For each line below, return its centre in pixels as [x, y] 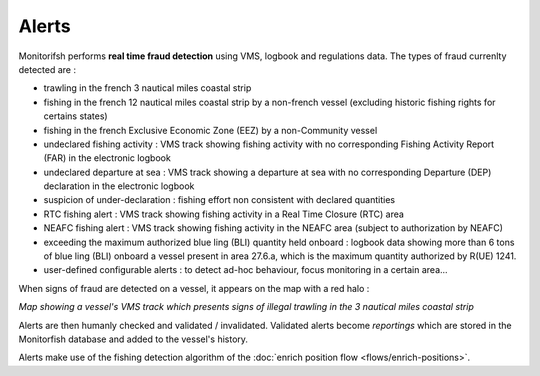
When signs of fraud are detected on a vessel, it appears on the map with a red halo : [194, 288]
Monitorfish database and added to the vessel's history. [133, 339]
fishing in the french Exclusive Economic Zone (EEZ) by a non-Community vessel [210, 130]
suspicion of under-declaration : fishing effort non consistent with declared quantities [219, 200]
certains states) [76, 116]
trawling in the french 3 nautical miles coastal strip [147, 88]
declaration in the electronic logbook [119, 186]
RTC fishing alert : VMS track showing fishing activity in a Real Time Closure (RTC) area [224, 214]
